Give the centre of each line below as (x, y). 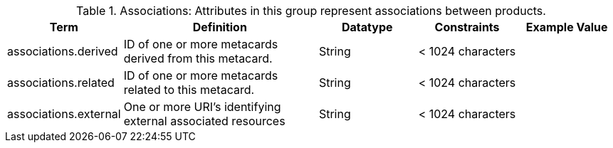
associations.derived (63, 51)
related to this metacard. (189, 90)
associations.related (61, 83)
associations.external (64, 114)
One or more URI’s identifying (202, 107)
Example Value (567, 27)
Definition (220, 27)
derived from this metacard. (198, 58)
